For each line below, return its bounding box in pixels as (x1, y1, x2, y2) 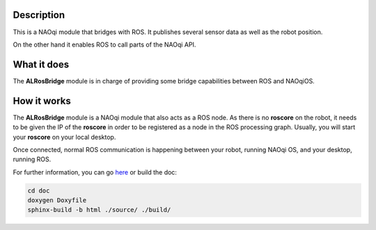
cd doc (27, 186, 50, 195)
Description (13, 9, 65, 21)
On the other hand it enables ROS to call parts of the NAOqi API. (13, 40, 196, 49)
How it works (13, 95, 71, 107)
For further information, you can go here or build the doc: (13, 167, 178, 176)
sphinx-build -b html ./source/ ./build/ (27, 206, 171, 214)
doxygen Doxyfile (27, 197, 87, 204)
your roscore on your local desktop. (13, 133, 116, 141)
